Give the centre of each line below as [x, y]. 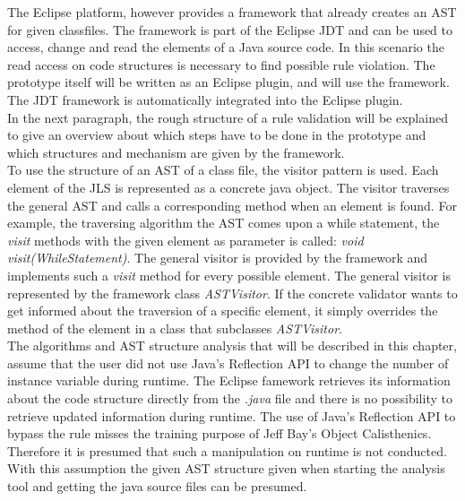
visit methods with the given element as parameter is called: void [185, 240]
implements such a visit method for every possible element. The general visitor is [229, 275]
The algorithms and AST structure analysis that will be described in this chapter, [232, 346]
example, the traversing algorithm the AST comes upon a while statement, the [224, 223]
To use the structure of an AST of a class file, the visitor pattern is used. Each [223, 170]
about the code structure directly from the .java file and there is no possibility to [230, 398]
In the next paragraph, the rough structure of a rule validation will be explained [228, 117]
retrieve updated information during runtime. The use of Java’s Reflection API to [232, 415]
